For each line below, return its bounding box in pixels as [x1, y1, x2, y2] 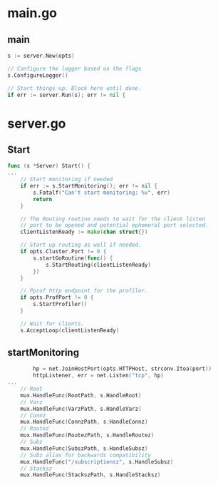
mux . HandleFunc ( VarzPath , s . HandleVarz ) [20, 405, 142, 412]
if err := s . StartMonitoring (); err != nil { [20, 183, 158, 190]
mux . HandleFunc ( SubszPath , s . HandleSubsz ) [20, 444, 148, 452]
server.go [7, 116, 66, 131]
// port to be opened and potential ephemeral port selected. [20, 222, 209, 229]
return [33, 195, 53, 203]
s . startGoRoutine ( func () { [33, 255, 113, 262]
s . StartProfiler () [33, 301, 88, 308]
